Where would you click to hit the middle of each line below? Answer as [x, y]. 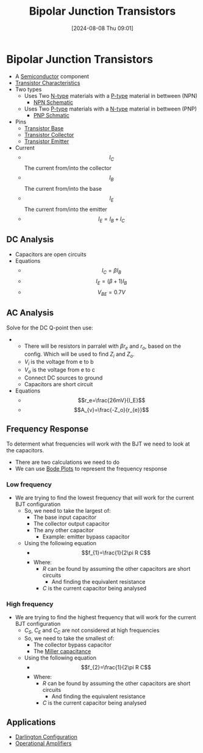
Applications [31, 722]
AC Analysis [30, 313]
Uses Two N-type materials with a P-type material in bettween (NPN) [111, 95]
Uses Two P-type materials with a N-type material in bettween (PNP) [110, 109]
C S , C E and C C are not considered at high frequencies [92, 631]
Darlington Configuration [46, 737]
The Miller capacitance [62, 652]
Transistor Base [44, 128]
